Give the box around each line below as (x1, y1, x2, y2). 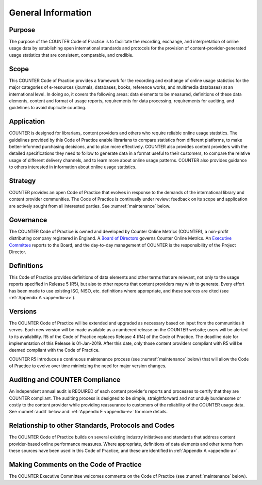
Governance (9, 216, 47, 224)
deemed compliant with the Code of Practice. (9, 347, 100, 353)
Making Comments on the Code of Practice (9, 460, 142, 469)
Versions (9, 307, 37, 315)
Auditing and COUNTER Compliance (9, 376, 121, 384)
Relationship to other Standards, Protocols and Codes (9, 421, 175, 430)
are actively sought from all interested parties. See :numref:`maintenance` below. (9, 203, 171, 209)
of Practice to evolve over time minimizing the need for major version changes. (9, 363, 167, 369)
